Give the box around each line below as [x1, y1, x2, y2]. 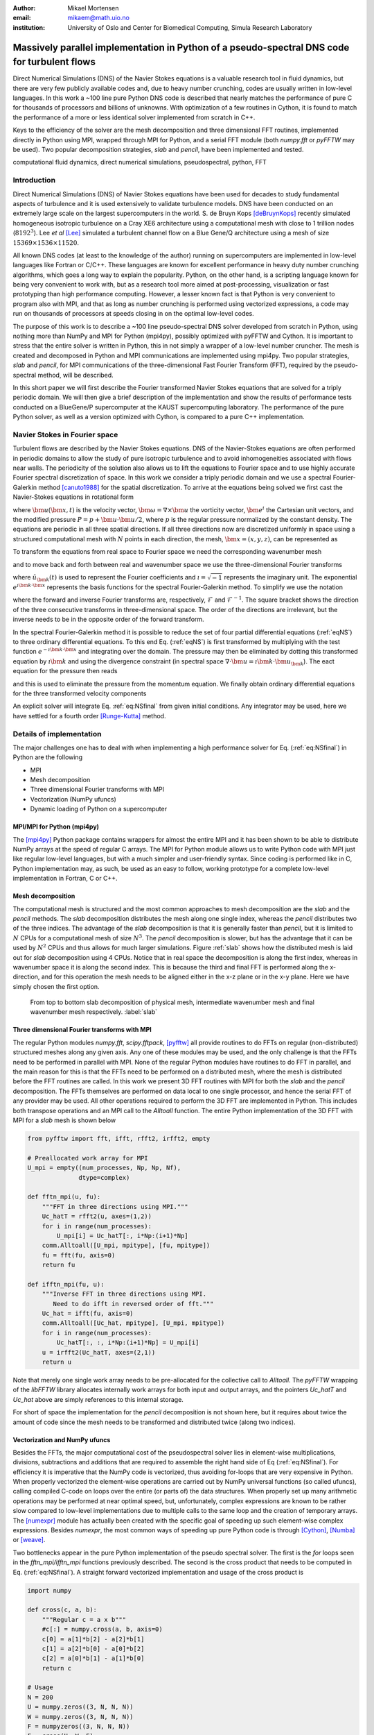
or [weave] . [12, 1536, 46, 1544]
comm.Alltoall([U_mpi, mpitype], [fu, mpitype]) [42, 1242, 211, 1249]
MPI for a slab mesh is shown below [12, 1116, 116, 1124]
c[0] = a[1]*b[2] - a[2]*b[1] [42, 1635, 145, 1643]
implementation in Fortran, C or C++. [12, 874, 118, 883]
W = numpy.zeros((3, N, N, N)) [27, 1713, 134, 1720]
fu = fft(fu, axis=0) [42, 1251, 116, 1259]
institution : [12, 23, 46, 31]
